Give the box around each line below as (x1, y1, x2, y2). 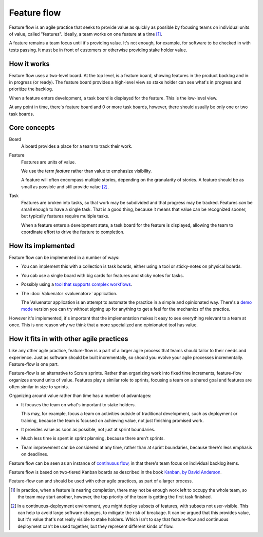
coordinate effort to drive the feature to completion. (21, 229, 125, 235)
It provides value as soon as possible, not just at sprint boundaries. (21, 427, 155, 433)
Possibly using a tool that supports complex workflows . (21, 281, 132, 287)
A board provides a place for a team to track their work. (21, 143, 132, 149)
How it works (9, 60, 50, 68)
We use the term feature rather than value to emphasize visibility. (21, 168, 152, 174)
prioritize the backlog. (9, 86, 53, 92)
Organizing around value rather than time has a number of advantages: (9, 393, 151, 398)
